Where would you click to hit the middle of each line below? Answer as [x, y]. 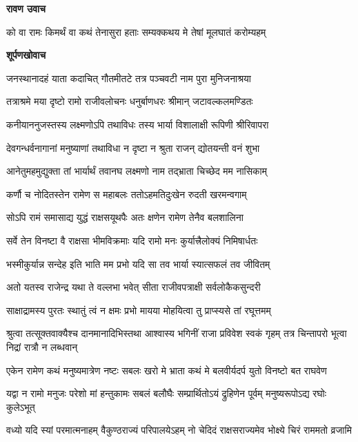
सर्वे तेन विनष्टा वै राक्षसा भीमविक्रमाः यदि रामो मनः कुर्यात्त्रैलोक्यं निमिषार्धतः [132, 240]
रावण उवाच [26, 8]
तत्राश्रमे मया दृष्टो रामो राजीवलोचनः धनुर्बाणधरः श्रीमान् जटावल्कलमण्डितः [130, 101]
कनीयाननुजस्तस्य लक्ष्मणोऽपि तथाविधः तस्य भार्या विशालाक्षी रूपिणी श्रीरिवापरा [138, 124]
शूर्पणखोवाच [26, 55]
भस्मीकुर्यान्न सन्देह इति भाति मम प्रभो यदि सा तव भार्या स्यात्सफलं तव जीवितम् [138, 263]
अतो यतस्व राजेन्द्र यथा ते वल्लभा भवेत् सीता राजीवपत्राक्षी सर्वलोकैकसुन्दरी [133, 287]
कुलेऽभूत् [21, 406]
